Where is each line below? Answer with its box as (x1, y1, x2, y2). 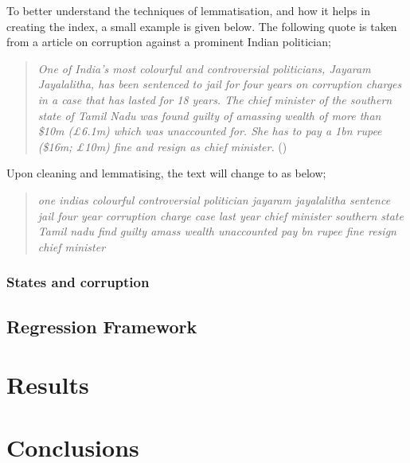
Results (6, 368, 89, 401)
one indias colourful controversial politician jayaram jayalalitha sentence (37, 191, 391, 208)
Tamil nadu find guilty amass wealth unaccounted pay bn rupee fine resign (37, 223, 396, 239)
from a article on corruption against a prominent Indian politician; (6, 33, 331, 50)
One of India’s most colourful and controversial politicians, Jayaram (37, 60, 371, 76)
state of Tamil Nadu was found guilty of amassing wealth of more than (37, 107, 381, 123)
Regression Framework (6, 313, 197, 338)
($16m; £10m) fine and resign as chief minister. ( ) (37, 138, 287, 154)
